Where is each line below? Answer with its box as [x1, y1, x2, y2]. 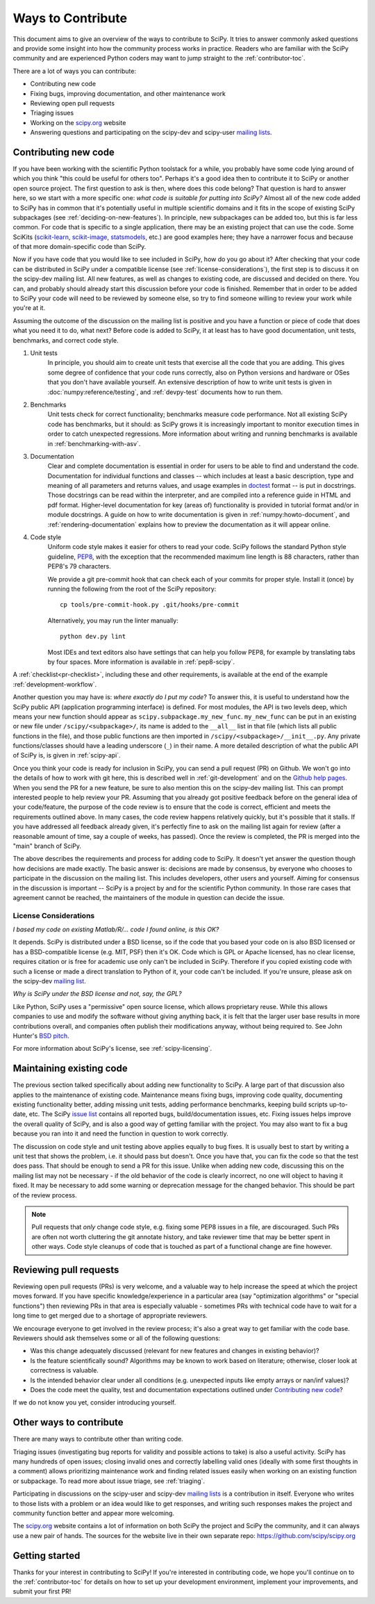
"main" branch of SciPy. [12, 842, 82, 850]
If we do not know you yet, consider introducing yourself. [12, 1398, 176, 1407]
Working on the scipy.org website [30, 118, 126, 126]
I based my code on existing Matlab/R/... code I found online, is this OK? [12, 925, 219, 934]
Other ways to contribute [12, 1416, 124, 1428]
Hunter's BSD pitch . [12, 1031, 69, 1040]
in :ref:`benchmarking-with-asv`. [47, 439, 141, 448]
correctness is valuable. [30, 1366, 99, 1375]
